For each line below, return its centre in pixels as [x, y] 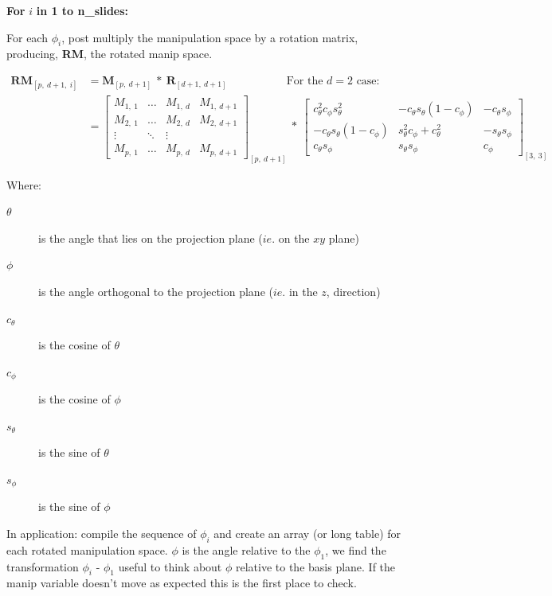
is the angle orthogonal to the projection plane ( [156, 291]
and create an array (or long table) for [307, 534]
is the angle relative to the [246, 549]
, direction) [353, 291]
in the [303, 291]
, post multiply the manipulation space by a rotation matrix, [210, 37]
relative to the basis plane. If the [315, 566]
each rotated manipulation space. [87, 549]
